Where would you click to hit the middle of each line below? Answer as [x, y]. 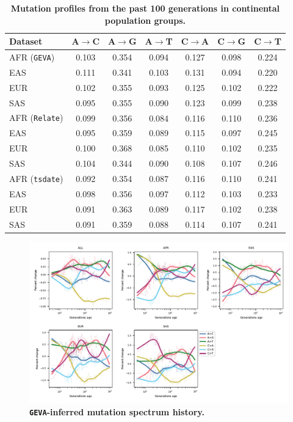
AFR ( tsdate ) [36, 178]
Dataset [26, 41]
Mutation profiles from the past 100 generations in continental [145, 8]
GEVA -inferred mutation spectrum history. [117, 412]
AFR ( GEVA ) [32, 57]
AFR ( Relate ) [36, 118]
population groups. [145, 20]
